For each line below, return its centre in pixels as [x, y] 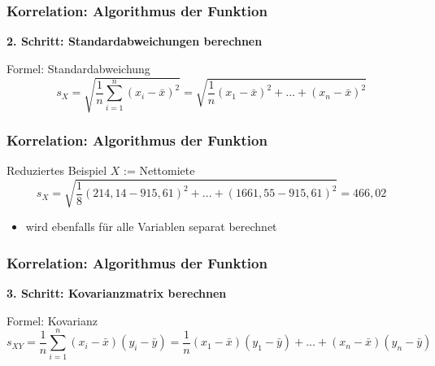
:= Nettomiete [159, 170]
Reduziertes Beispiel [57, 170]
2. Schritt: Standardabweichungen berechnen [135, 41]
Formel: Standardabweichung [78, 68]
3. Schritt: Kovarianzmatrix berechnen [117, 293]
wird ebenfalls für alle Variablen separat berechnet [151, 227]
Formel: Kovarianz [52, 320]
